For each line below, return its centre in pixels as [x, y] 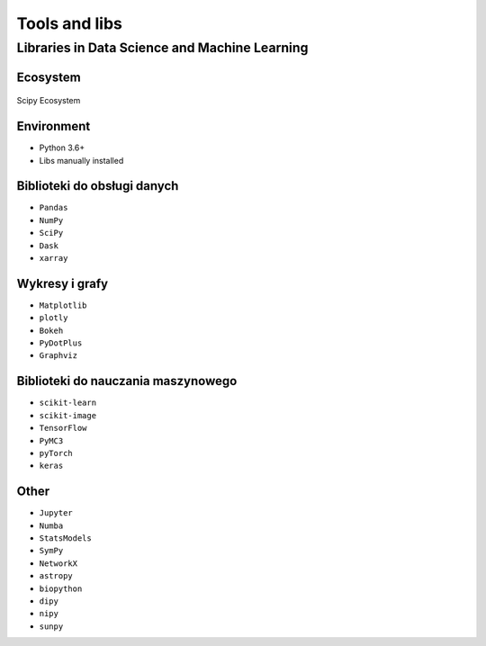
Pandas [54, 208]
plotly [54, 318]
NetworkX [58, 563]
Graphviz [58, 356]
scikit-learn [68, 403]
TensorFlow [63, 428]
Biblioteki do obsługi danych [98, 186]
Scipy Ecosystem [49, 101]
